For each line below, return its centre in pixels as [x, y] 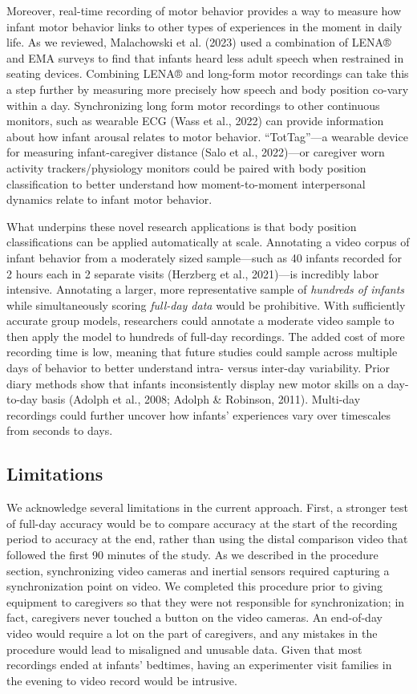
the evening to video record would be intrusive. [122, 680]
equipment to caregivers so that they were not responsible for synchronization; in [206, 601]
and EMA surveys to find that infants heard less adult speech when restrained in [205, 57]
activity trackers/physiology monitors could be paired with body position [186, 167]
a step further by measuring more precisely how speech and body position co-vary [208, 89]
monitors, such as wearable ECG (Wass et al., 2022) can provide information [195, 121]
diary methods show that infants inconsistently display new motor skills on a [195, 383]
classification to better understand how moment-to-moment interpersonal [186, 183]
